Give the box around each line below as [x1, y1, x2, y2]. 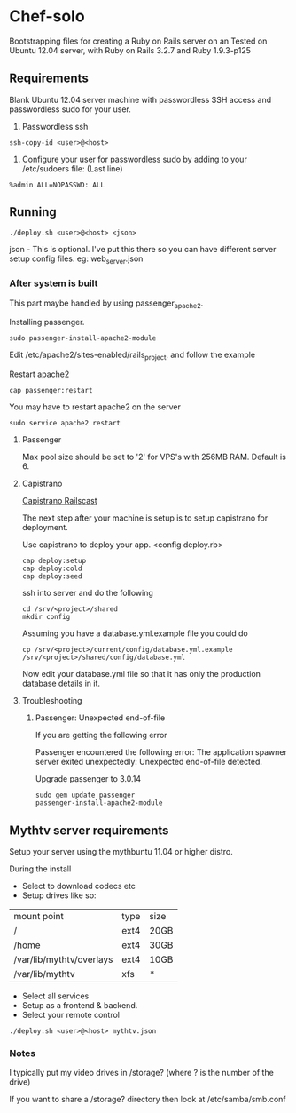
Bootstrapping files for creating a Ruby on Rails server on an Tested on [9, 36, 268, 46]
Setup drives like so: [21, 890, 97, 901]
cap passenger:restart [9, 386, 93, 395]
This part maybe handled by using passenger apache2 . [9, 298, 204, 310]
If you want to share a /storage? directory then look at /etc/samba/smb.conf [9, 1094, 286, 1105]
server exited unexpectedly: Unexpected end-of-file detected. [35, 757, 263, 767]
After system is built [9, 277, 98, 290]
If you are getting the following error [35, 730, 167, 741]
